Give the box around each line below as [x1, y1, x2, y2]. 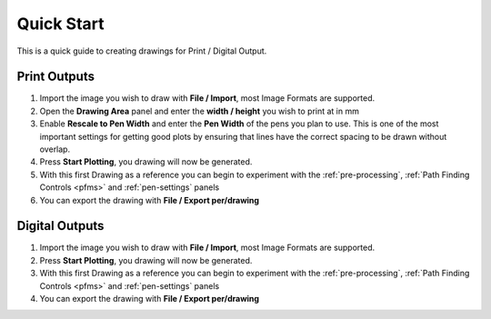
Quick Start [16, 14, 105, 34]
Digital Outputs [16, 218, 105, 234]
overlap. [39, 144, 71, 155]
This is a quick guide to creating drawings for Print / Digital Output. [16, 45, 267, 56]
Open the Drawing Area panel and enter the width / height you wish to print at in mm [39, 105, 359, 116]
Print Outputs [16, 69, 95, 85]
